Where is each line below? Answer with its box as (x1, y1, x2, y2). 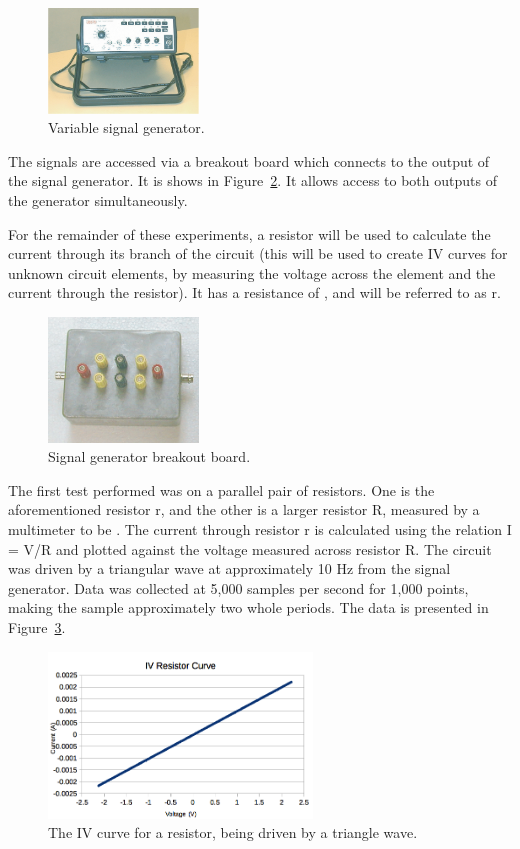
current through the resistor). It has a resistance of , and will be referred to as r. (8, 282, 501, 303)
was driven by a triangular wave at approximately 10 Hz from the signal (8, 558, 451, 579)
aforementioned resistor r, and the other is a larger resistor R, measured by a (8, 499, 480, 520)
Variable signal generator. (48, 117, 205, 138)
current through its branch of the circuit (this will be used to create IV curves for (8, 243, 508, 264)
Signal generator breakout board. (48, 446, 251, 467)
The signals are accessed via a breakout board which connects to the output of (8, 150, 490, 171)
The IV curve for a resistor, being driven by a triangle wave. (48, 822, 418, 843)
